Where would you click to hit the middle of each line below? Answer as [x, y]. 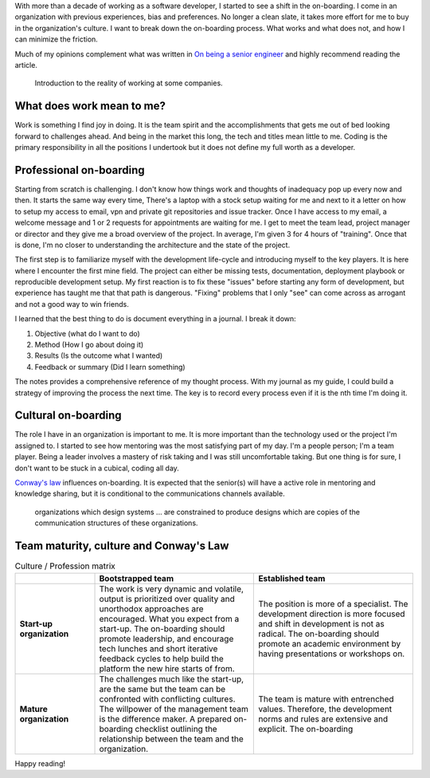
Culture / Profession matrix [65, 566]
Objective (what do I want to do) [88, 333]
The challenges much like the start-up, [172, 679]
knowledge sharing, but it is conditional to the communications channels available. [150, 493]
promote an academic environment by [330, 643]
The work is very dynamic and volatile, [172, 588]
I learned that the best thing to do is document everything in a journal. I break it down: [155, 319]
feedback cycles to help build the [162, 658]
